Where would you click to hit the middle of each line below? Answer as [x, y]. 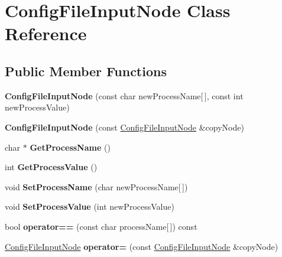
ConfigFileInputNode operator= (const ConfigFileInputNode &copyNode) [142, 246]
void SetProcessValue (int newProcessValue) [90, 206]
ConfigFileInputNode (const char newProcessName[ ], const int [124, 95]
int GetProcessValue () [51, 167]
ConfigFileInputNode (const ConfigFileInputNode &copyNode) [124, 127]
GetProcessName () [70, 147]
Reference [46, 33]
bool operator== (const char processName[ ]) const [101, 226]
